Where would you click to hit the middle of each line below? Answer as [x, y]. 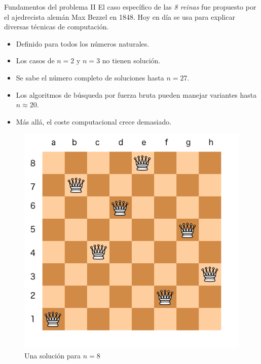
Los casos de [35, 60]
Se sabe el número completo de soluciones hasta [90, 77]
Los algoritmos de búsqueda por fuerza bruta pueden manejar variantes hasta [136, 94]
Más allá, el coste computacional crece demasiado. [94, 121]
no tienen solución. [131, 60]
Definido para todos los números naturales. [83, 43]
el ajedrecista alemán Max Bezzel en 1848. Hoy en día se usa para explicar [120, 16]
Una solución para [52, 355]
